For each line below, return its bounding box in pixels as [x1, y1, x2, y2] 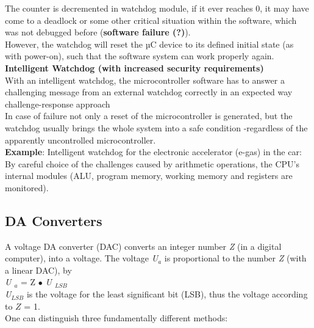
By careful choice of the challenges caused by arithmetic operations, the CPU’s [5, 157, 299, 170]
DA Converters [5, 211, 102, 230]
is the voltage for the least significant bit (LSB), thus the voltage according [26, 288, 308, 301]
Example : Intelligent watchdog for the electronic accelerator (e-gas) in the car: [5, 145, 302, 158]
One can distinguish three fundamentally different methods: [5, 312, 228, 324]
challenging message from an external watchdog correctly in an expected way [5, 86, 293, 98]
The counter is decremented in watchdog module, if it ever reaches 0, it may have [5, 2, 309, 14]
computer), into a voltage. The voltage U [5, 252, 159, 264]
